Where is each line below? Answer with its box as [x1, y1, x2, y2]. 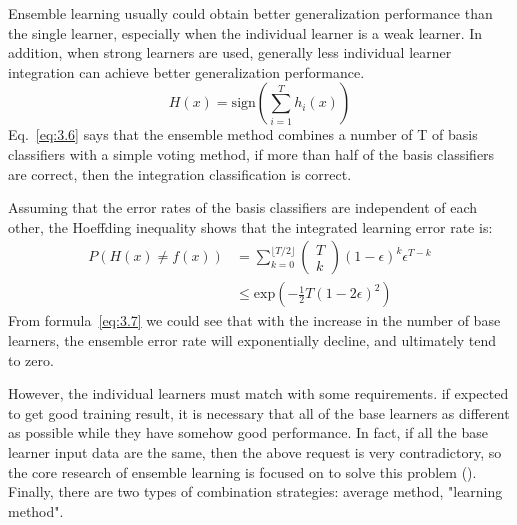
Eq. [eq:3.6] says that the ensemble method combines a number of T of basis [8, 124, 478, 145]
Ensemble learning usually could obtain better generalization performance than [8, 3, 493, 23]
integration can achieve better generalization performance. [8, 61, 365, 82]
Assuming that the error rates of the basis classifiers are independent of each [8, 197, 478, 218]
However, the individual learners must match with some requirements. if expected [8, 383, 509, 404]
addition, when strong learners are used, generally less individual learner [8, 42, 452, 63]
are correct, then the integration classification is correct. [8, 163, 352, 184]
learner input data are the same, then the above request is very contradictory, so [8, 441, 502, 462]
